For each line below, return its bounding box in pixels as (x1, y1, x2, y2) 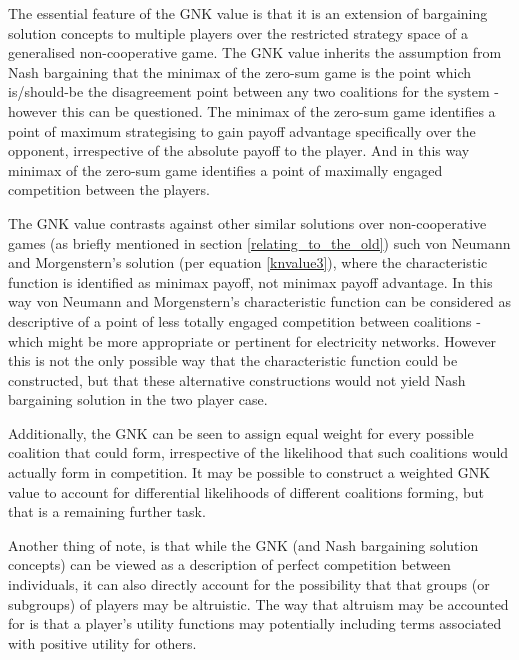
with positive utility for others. (8, 632, 197, 653)
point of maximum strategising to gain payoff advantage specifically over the (8, 120, 476, 141)
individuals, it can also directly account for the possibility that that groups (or (8, 574, 490, 595)
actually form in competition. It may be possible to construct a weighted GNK (8, 462, 491, 483)
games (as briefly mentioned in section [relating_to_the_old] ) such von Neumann (8, 232, 511, 253)
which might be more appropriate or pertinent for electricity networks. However (8, 330, 497, 351)
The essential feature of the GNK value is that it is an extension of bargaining (8, 3, 488, 23)
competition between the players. (8, 179, 210, 200)
